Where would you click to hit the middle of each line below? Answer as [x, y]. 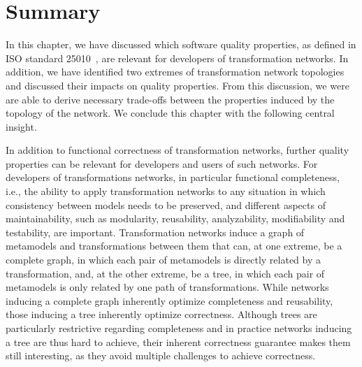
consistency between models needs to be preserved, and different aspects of [166, 204]
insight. [21, 126]
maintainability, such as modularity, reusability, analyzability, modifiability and [175, 218]
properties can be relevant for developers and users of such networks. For [162, 163]
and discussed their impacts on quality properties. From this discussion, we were [178, 85]
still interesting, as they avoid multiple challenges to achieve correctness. [161, 355]
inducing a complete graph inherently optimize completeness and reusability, [169, 300]
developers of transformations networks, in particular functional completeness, [173, 177]
